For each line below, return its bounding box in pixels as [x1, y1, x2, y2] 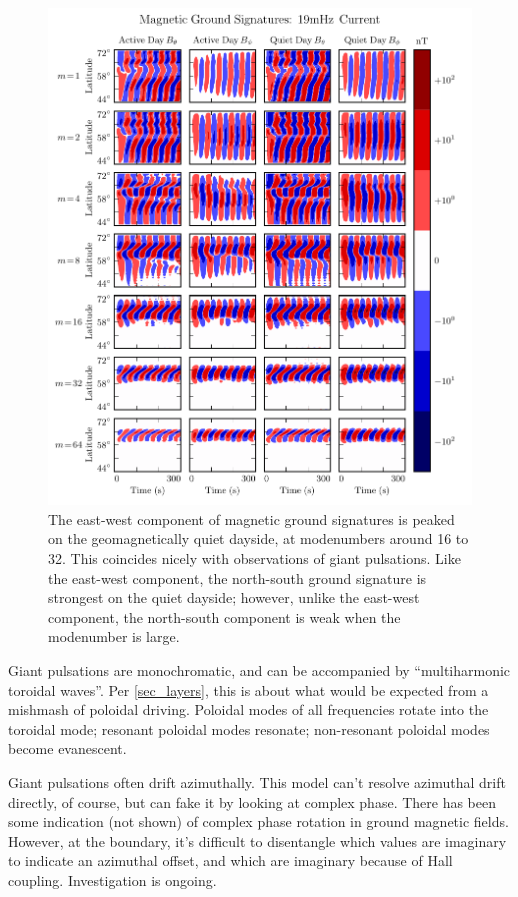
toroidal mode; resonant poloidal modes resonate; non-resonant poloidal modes [8, 718, 490, 739]
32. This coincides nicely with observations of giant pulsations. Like [48, 547, 461, 568]
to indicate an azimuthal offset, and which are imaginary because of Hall [8, 850, 453, 871]
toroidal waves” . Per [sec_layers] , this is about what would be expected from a [8, 679, 489, 700]
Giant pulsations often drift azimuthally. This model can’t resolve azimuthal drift [8, 771, 506, 792]
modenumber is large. [48, 626, 180, 647]
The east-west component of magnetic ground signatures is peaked [48, 508, 455, 529]
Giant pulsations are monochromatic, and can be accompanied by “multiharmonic [8, 659, 511, 680]
